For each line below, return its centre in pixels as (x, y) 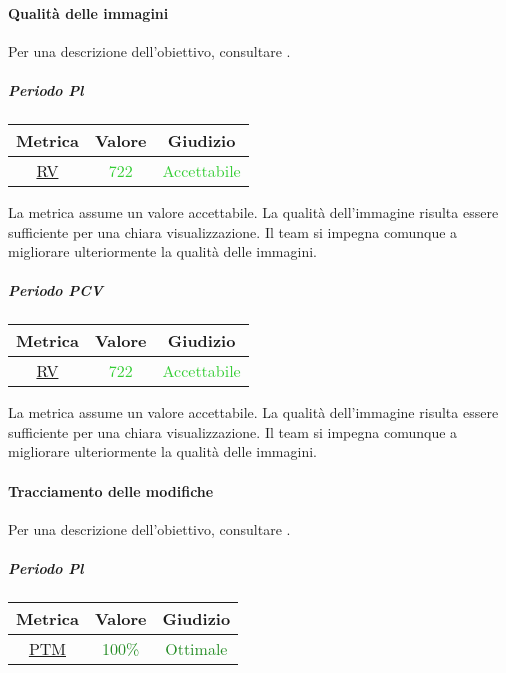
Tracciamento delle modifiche (111, 490)
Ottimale (196, 649)
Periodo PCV (55, 290)
